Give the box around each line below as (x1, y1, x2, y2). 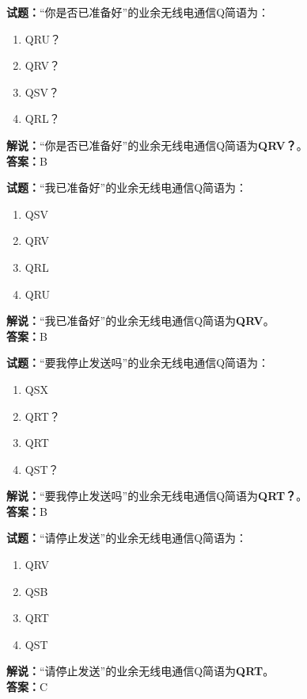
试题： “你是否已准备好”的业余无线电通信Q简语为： (6, 4, 270, 20)
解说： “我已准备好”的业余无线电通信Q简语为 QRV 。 (6, 312, 275, 329)
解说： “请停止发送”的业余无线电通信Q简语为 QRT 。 (6, 663, 275, 679)
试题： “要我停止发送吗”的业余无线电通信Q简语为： (6, 354, 270, 371)
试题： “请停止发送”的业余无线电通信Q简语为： (6, 529, 248, 546)
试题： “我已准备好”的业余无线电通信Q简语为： (6, 179, 248, 196)
